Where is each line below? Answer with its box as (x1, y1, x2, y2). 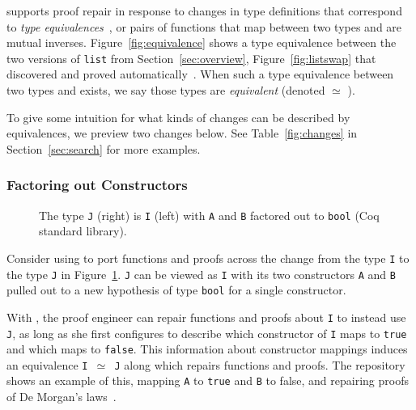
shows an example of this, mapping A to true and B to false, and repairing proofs (6, 372, 409, 389)
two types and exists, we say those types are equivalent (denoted (6, 82, 325, 99)
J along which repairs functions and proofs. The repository (114, 356, 405, 373)
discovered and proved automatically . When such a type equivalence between (6, 66, 394, 82)
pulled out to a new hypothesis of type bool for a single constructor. (6, 281, 346, 298)
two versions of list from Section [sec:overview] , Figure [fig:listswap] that (6, 49, 376, 66)
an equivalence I (6, 356, 88, 373)
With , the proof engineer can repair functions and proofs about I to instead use (6, 308, 406, 325)
